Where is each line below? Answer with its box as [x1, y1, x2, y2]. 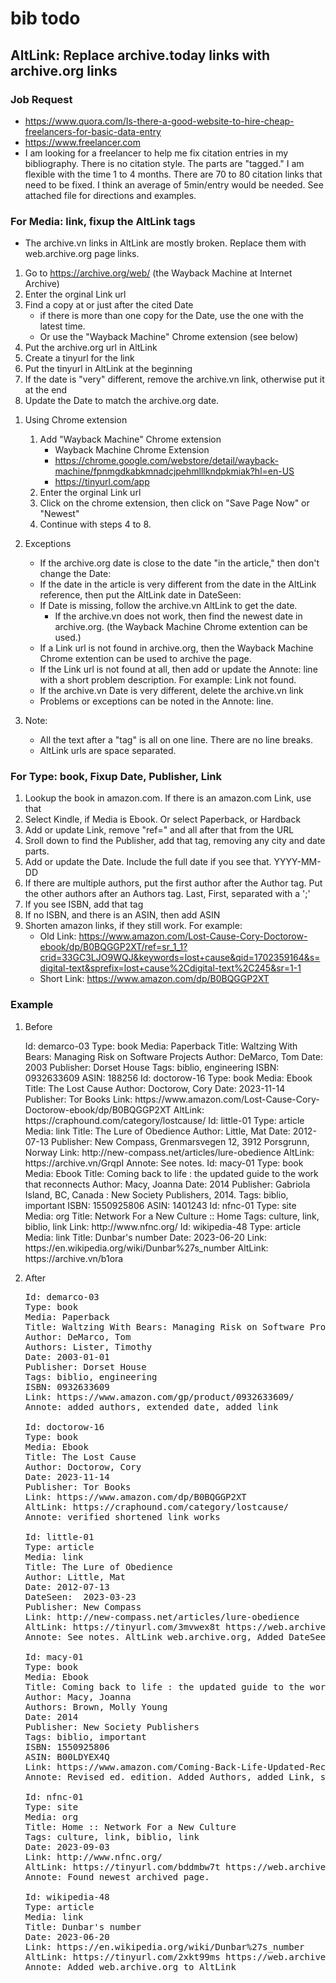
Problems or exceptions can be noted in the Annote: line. [39, 695, 274, 707]
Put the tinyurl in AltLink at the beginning [24, 363, 193, 375]
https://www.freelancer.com [24, 136, 142, 148]
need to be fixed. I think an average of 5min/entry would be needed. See [24, 178, 324, 191]
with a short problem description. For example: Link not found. [39, 674, 297, 686]
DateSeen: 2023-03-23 [24, 1591, 137, 1602]
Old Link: [39, 930, 77, 942]
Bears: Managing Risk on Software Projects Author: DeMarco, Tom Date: [24, 1050, 323, 1062]
